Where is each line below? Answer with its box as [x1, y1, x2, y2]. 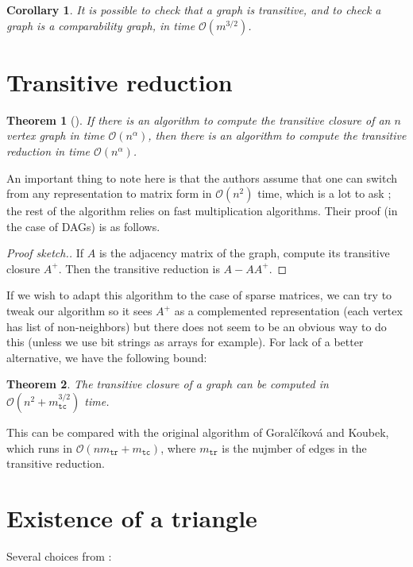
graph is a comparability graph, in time [6, 17, 195, 33]
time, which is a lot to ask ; [257, 185, 392, 202]
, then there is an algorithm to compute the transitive [148, 127, 407, 144]
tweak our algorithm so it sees [6, 303, 152, 319]
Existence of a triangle [6, 502, 257, 534]
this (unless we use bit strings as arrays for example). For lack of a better [6, 334, 364, 350]
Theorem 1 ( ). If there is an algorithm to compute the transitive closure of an [6, 111, 391, 128]
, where [160, 439, 196, 456]
